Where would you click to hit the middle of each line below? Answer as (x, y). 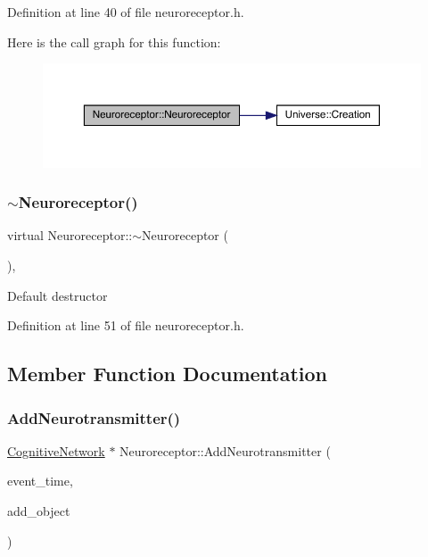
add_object (39, 511)
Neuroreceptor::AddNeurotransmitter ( (225, 450)
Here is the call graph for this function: (114, 42)
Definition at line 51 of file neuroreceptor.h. (126, 325)
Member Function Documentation (168, 374)
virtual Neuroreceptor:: (70, 235)
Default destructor (58, 295)
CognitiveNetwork (56, 450)
